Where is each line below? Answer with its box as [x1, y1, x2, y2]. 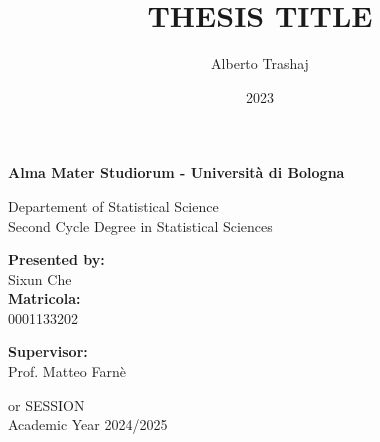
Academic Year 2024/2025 [8, 414, 168, 435]
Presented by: [8, 249, 105, 270]
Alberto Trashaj [211, 53, 309, 74]
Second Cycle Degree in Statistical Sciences [8, 215, 273, 236]
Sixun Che [8, 268, 72, 289]
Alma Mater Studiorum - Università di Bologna [8, 162, 345, 183]
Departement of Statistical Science [8, 195, 219, 216]
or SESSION [8, 394, 85, 415]
